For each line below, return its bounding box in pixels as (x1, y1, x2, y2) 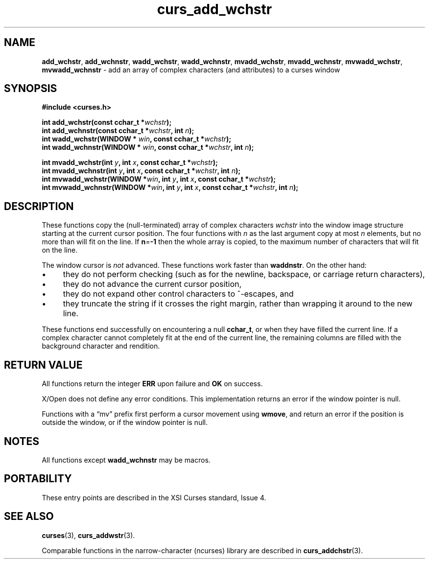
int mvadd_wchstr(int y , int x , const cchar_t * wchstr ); (42, 158, 218, 167)
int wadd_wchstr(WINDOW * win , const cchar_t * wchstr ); (42, 135, 232, 143)
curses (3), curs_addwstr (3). (42, 531, 135, 540)
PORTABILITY (4, 472, 72, 485)
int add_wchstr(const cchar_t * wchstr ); (42, 118, 172, 127)
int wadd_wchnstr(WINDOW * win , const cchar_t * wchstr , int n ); (42, 143, 254, 152)
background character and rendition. (42, 342, 160, 351)
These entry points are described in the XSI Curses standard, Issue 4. (42, 493, 266, 502)
